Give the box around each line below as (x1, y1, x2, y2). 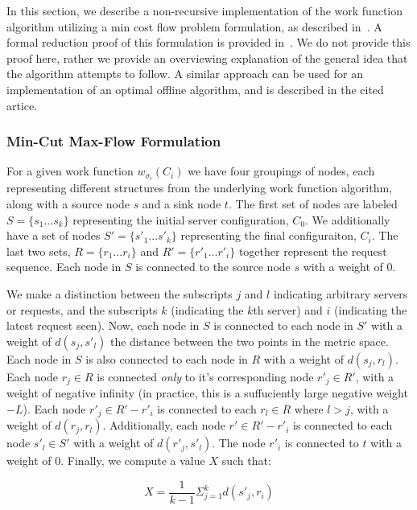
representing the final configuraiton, (180, 227, 357, 244)
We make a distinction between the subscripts (6, 286, 233, 302)
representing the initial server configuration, (72, 211, 289, 228)
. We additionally (305, 211, 390, 228)
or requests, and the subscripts (6, 301, 158, 318)
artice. (6, 97, 38, 113)
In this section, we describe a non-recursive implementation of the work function (6, 2, 403, 19)
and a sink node (142, 195, 221, 212)
